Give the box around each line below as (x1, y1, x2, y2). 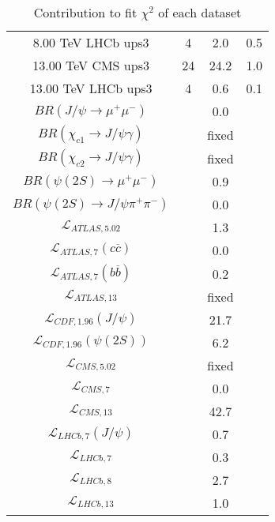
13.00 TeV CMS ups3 (32, 56, 149, 74)
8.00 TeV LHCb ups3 (32, 33, 149, 51)
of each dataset (158, 3, 242, 21)
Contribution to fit (33, 3, 137, 21)
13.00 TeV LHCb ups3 (29, 79, 153, 97)
